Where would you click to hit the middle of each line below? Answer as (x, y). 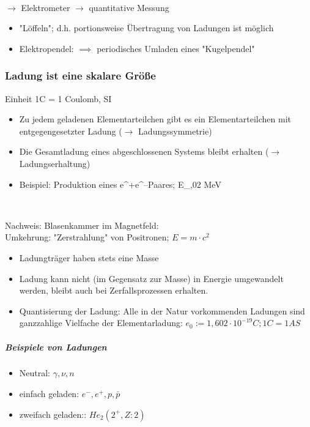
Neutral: (35, 373)
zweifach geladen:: (53, 414)
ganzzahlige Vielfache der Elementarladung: (101, 323)
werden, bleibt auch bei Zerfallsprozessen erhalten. (114, 290)
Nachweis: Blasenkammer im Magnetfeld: (82, 225)
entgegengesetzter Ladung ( (71, 131)
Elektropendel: (46, 48)
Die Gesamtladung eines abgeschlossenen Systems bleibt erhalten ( (144, 151)
